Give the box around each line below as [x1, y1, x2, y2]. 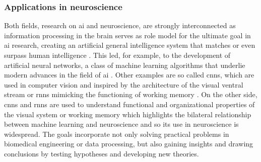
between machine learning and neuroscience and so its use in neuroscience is [4, 119, 239, 129]
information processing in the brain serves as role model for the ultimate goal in [4, 30, 251, 40]
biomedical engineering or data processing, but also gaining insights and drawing [4, 138, 253, 149]
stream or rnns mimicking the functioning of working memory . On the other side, [4, 89, 257, 100]
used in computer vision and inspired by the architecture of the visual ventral [4, 79, 243, 90]
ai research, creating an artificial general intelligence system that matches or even [4, 40, 255, 50]
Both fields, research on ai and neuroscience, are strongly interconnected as [4, 20, 236, 31]
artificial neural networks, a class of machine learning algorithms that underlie [4, 59, 245, 70]
